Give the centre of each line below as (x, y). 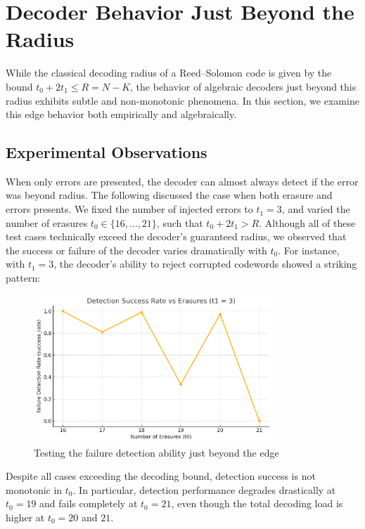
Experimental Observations (107, 152)
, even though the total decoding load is (257, 503)
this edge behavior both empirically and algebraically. (121, 114)
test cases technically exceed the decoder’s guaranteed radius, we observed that (176, 236)
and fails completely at (89, 503)
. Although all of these (307, 222)
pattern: (23, 278)
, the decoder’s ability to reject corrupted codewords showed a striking (205, 264)
